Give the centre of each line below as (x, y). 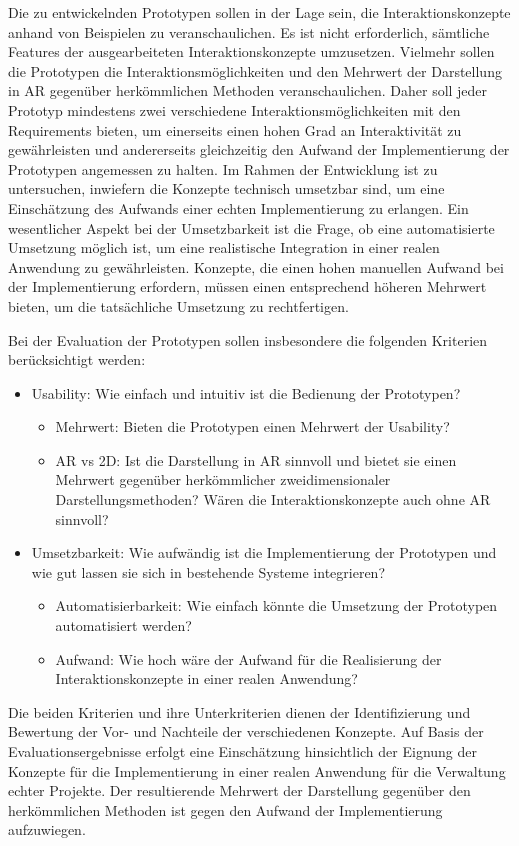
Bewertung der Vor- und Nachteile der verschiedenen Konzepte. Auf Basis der (246, 731)
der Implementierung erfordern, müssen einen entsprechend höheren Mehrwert (247, 286)
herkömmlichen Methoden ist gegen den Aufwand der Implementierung (225, 809)
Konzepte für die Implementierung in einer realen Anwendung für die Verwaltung (257, 770)
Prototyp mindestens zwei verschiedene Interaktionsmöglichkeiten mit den (234, 109)
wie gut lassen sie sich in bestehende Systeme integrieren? (208, 571)
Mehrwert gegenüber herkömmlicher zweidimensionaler (223, 479)
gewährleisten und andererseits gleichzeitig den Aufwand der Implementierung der (259, 149)
